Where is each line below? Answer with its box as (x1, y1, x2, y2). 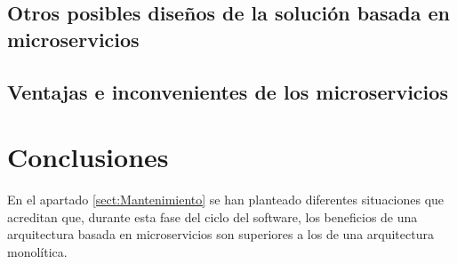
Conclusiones (7, 139, 169, 175)
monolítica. (7, 242, 68, 260)
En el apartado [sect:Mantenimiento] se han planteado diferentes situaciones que (7, 190, 445, 209)
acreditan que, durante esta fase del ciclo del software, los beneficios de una (7, 207, 418, 226)
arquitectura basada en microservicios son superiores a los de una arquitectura (7, 225, 434, 244)
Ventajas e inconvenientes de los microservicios (7, 77, 448, 105)
